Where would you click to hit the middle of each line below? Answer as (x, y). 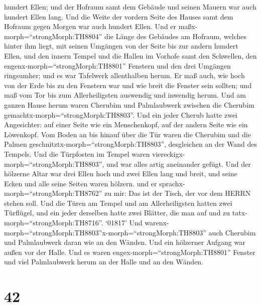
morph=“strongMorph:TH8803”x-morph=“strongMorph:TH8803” (105, 232)
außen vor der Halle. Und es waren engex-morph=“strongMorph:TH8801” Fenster (130, 252)
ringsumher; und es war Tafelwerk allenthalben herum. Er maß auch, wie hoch (124, 75)
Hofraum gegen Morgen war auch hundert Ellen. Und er (90, 26)
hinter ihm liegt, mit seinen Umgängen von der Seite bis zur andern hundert (121, 46)
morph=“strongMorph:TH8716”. (54, 223)
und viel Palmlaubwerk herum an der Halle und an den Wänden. (104, 262)
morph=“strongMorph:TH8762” (53, 193)
